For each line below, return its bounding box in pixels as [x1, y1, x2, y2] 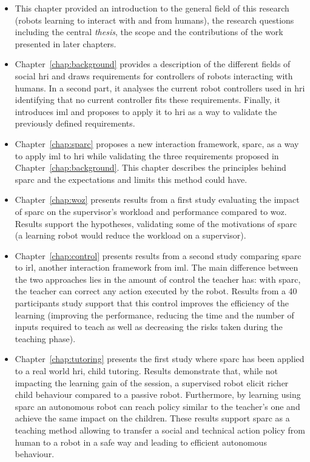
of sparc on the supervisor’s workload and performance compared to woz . [15, 205, 287, 217]
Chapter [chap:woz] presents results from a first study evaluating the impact [15, 193, 300, 206]
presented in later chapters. [15, 37, 116, 50]
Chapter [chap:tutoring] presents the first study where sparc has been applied [15, 352, 305, 365]
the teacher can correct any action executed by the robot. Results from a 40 [15, 285, 297, 297]
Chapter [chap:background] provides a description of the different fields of [15, 58, 291, 70]
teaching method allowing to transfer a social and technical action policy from [15, 424, 306, 436]
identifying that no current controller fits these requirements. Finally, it [15, 93, 280, 106]
